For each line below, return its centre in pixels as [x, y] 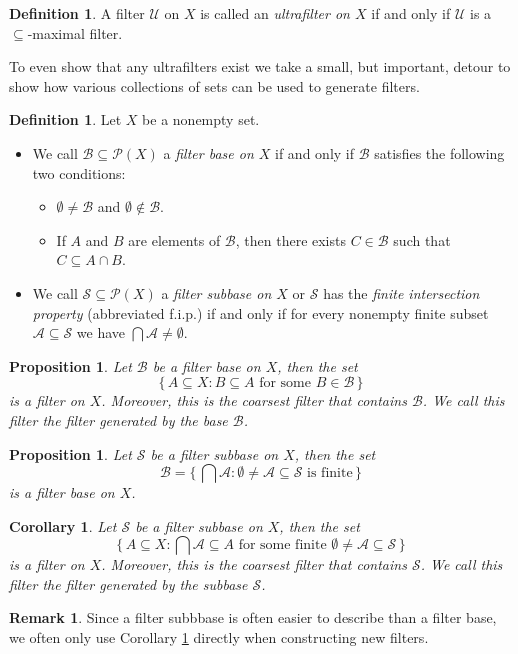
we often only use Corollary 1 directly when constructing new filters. [219, 637]
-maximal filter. [75, 32]
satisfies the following [439, 152]
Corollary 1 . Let [63, 525]
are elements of [174, 239]
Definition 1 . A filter [77, 13]
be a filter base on [206, 365]
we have [101, 332]
